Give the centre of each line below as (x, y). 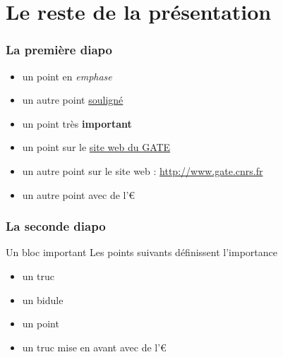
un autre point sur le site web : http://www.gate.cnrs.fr (143, 170)
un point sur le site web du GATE (96, 147)
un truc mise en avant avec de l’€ (94, 347)
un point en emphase (67, 76)
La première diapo (59, 50)
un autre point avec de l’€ (79, 194)
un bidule (43, 299)
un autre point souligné (73, 100)
